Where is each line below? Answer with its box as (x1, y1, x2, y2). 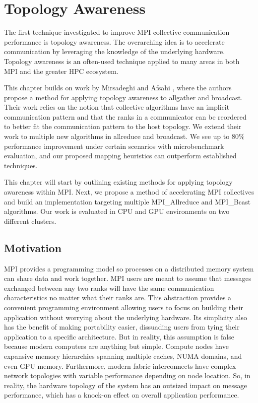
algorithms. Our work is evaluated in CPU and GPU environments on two (4, 206, 230, 216)
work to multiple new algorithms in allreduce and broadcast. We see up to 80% (4, 131, 245, 141)
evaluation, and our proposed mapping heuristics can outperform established (4, 150, 237, 161)
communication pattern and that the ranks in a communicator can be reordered (4, 111, 247, 122)
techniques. (4, 160, 38, 170)
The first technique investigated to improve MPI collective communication (4, 27, 230, 37)
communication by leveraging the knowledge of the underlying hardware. (4, 46, 225, 57)
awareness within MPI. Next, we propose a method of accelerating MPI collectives (4, 187, 254, 197)
